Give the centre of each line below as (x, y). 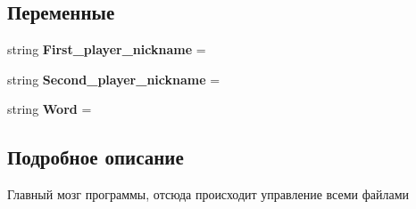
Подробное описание (96, 157)
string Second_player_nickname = (114, 79)
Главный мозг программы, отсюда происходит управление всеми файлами (208, 194)
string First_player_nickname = (107, 49)
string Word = (50, 109)
